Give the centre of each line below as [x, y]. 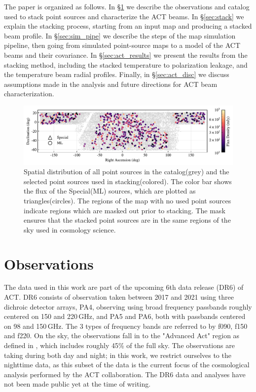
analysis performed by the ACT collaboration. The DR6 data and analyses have [125, 374]
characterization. [29, 94]
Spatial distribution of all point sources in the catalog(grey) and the [127, 172]
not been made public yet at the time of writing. [77, 384]
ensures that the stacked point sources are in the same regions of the [127, 220]
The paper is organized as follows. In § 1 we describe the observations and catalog [127, 6]
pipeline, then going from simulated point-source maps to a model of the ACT [122, 45]
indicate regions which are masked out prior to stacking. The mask [125, 210]
